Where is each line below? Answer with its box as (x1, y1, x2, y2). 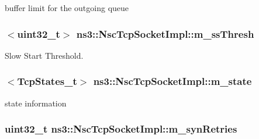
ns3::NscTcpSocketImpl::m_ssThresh (76, 26, 254, 41)
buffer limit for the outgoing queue (5, 2, 129, 13)
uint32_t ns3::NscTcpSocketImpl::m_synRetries (5, 122, 237, 136)
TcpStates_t (17, 74, 77, 88)
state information (5, 97, 67, 109)
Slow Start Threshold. (5, 49, 84, 61)
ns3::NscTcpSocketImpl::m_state (93, 74, 252, 88)
